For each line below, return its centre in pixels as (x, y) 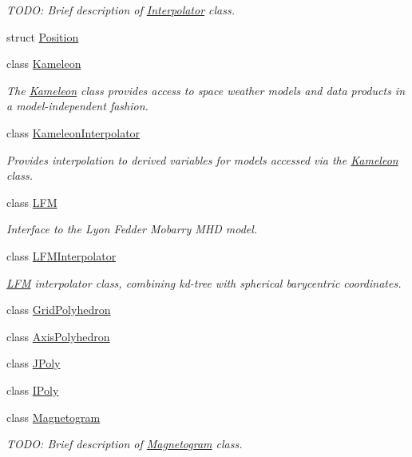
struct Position (43, 36)
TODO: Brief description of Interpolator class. (121, 10)
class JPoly (34, 363)
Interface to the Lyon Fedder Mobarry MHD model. (132, 229)
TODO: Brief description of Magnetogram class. (125, 444)
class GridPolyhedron (59, 310)
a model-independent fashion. (77, 106)
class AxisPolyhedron (58, 336)
